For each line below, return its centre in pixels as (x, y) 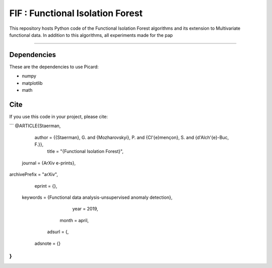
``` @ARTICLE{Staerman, (35, 126)
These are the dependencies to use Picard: (54, 67)
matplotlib (32, 83)
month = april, (74, 220)
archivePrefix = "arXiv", (33, 175)
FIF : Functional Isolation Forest (76, 13)
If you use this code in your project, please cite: (59, 117)
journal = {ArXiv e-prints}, (49, 163)
